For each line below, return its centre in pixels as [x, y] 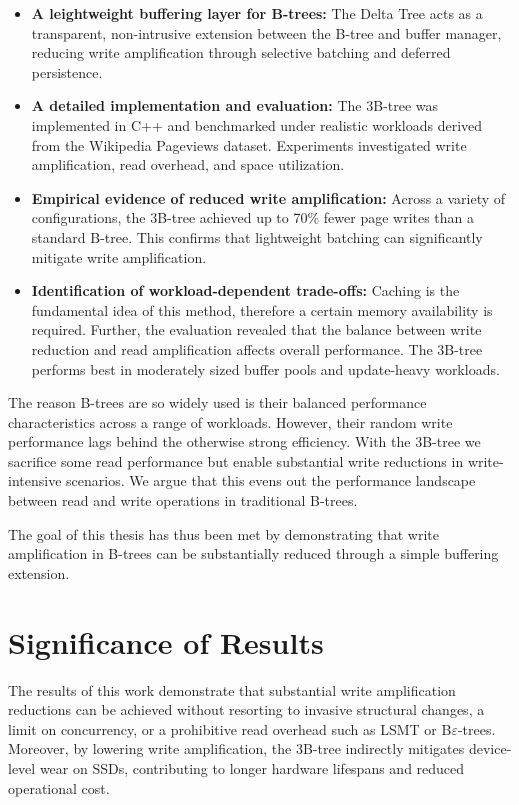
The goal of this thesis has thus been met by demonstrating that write [224, 533]
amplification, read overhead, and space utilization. [188, 164]
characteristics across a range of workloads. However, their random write [230, 421]
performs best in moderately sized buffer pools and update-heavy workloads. [265, 368]
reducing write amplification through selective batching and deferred [241, 52]
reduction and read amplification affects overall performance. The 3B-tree [257, 348]
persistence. [67, 71]
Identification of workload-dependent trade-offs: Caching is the [245, 290]
